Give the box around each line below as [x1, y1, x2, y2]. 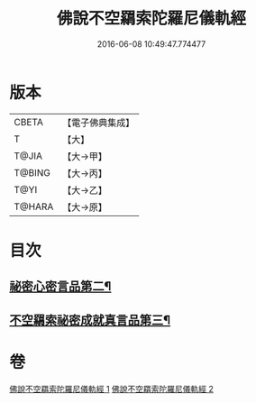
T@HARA [14, 200, 54, 213]
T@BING [14, 166, 51, 179]
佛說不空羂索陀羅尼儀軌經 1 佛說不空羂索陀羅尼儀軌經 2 [9, 383, 215, 394]
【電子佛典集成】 [62, 116, 135, 129]
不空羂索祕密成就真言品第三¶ [9, 312, 171, 327]
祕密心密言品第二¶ [9, 279, 112, 294]
